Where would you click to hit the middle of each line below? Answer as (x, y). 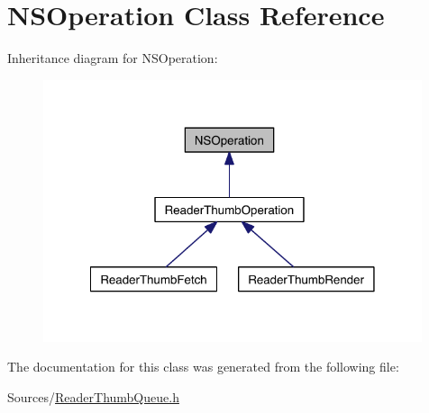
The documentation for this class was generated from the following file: (203, 367)
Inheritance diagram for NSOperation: (113, 58)
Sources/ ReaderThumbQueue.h (93, 396)
